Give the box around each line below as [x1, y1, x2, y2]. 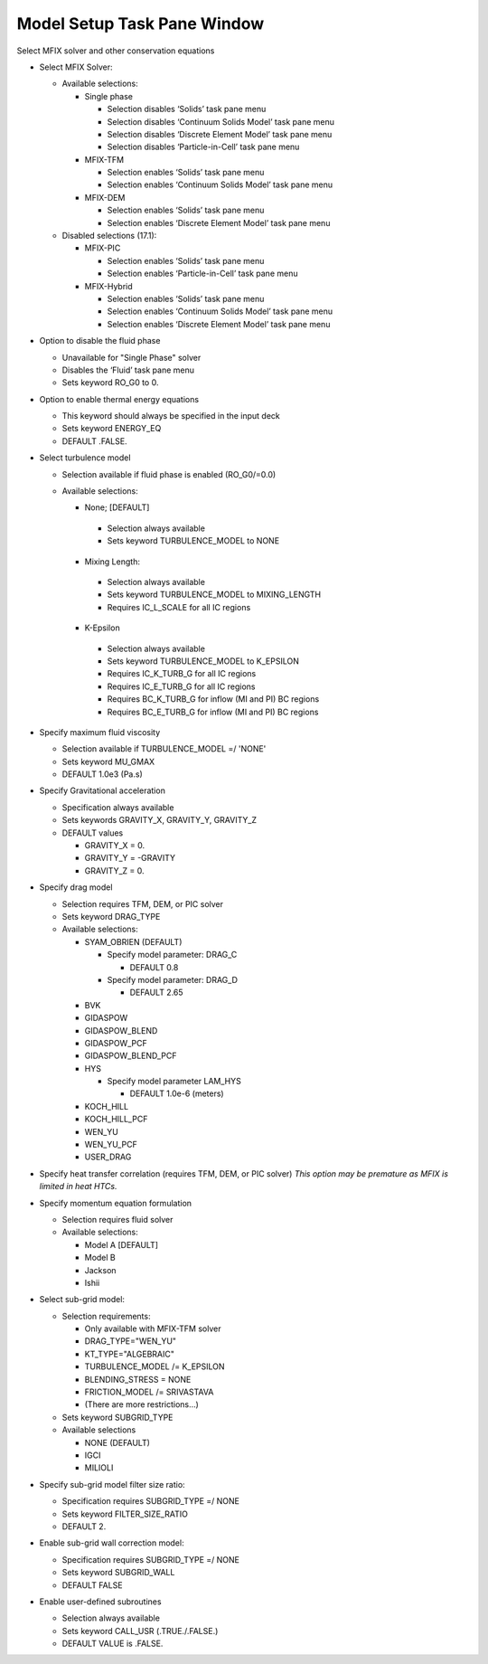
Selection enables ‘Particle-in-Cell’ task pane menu [107, 268, 298, 279]
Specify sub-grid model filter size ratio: [39, 1479, 185, 1489]
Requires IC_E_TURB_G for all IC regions [107, 681, 256, 692]
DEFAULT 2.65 [129, 987, 184, 998]
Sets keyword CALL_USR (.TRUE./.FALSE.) [61, 1625, 219, 1636]
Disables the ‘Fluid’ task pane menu [61, 364, 194, 375]
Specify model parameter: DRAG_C [107, 950, 238, 960]
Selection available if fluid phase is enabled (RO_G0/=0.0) [61, 468, 277, 479]
